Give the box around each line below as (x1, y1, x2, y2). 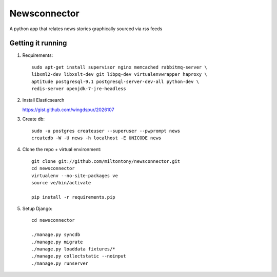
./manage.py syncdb (31, 232, 81, 238)
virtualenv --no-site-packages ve (31, 173, 118, 179)
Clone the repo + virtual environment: (22, 146, 102, 153)
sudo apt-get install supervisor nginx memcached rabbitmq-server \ (31, 64, 207, 70)
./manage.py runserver (31, 260, 89, 266)
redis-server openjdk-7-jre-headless (31, 86, 127, 92)
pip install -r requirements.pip (31, 194, 115, 200)
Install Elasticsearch (22, 97, 65, 103)
